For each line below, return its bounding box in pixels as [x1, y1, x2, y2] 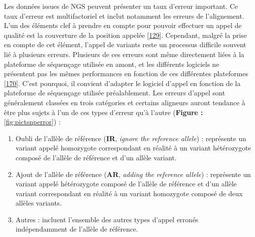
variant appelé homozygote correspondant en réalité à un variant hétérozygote [15, 143, 252, 153]
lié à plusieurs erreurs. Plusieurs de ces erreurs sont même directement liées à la [4, 49, 245, 59]
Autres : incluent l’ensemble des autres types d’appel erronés [15, 214, 198, 224]
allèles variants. [15, 198, 62, 208]
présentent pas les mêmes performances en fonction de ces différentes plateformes [4, 68, 249, 79]
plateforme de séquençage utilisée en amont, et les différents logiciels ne [4, 59, 220, 69]
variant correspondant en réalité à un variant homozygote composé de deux [15, 188, 243, 198]
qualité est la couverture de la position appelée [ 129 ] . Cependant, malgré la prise [4, 30, 247, 40]
